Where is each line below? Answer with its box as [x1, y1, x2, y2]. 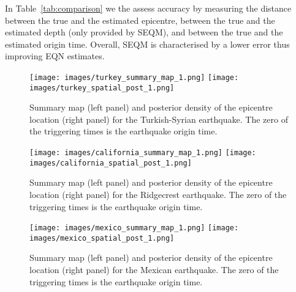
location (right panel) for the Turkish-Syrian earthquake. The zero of [29, 112, 288, 125]
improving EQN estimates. [5, 49, 105, 62]
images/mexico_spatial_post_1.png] [29, 233, 175, 243]
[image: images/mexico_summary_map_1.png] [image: [29, 224, 239, 233]
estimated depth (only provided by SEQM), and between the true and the [5, 26, 283, 38]
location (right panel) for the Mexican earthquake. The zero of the [29, 263, 279, 276]
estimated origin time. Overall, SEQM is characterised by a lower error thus [5, 37, 290, 50]
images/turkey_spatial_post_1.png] [29, 83, 175, 92]
